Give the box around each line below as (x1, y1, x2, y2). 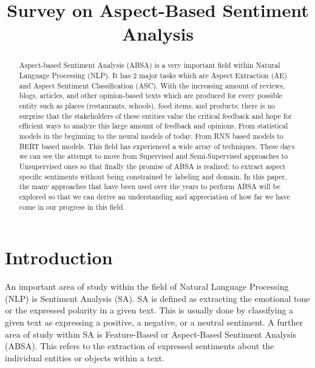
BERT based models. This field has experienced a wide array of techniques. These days (19, 141, 295, 151)
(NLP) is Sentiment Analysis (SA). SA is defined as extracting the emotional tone (5, 292, 310, 304)
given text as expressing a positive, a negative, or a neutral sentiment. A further (5, 315, 303, 328)
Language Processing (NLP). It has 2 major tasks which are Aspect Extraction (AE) (19, 70, 287, 81)
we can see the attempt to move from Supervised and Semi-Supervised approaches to (19, 151, 288, 161)
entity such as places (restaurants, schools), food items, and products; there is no (19, 100, 276, 110)
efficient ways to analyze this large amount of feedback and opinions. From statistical (19, 121, 288, 131)
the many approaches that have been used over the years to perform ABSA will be (19, 181, 280, 192)
